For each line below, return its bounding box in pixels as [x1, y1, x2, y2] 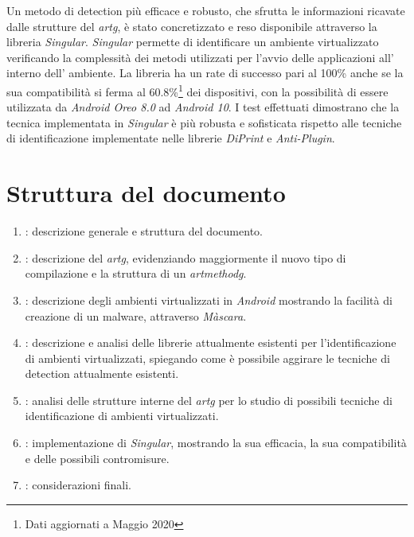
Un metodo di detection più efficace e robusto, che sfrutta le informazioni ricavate [6, 2, 405, 18]
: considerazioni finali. [25, 477, 131, 493]
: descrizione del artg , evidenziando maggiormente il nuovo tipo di [25, 249, 346, 266]
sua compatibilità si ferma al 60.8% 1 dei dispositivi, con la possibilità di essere [6, 80, 389, 99]
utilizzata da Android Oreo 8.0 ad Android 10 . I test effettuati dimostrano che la [6, 99, 400, 115]
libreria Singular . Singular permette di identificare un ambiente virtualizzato [6, 33, 379, 50]
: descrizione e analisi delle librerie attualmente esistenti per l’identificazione [25, 334, 396, 351]
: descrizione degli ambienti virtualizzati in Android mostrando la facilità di [25, 291, 393, 308]
